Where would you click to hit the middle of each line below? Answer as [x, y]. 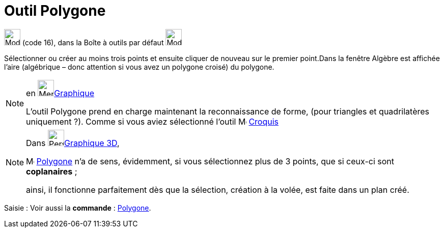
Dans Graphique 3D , [73, 143]
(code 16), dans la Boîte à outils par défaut [93, 42]
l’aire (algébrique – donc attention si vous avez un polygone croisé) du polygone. [139, 67]
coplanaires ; [52, 171]
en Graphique [60, 93]
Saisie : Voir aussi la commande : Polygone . [78, 208]
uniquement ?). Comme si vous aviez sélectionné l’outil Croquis [152, 121]
